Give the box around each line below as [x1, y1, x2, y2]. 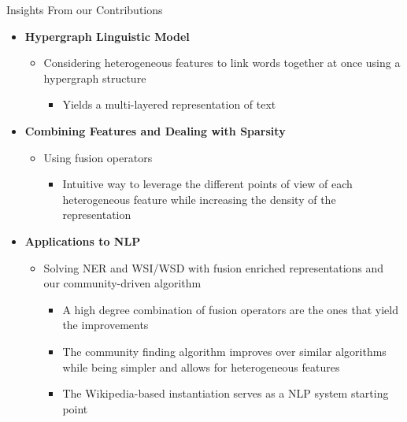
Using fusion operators [43, 149, 153, 165]
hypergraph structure [43, 69, 146, 86]
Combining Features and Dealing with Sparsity [24, 122, 286, 139]
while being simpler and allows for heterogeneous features [62, 358, 340, 375]
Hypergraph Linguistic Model [24, 28, 190, 44]
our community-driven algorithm [43, 275, 202, 291]
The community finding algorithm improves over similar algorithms [62, 342, 387, 359]
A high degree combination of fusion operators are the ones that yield [62, 301, 399, 317]
